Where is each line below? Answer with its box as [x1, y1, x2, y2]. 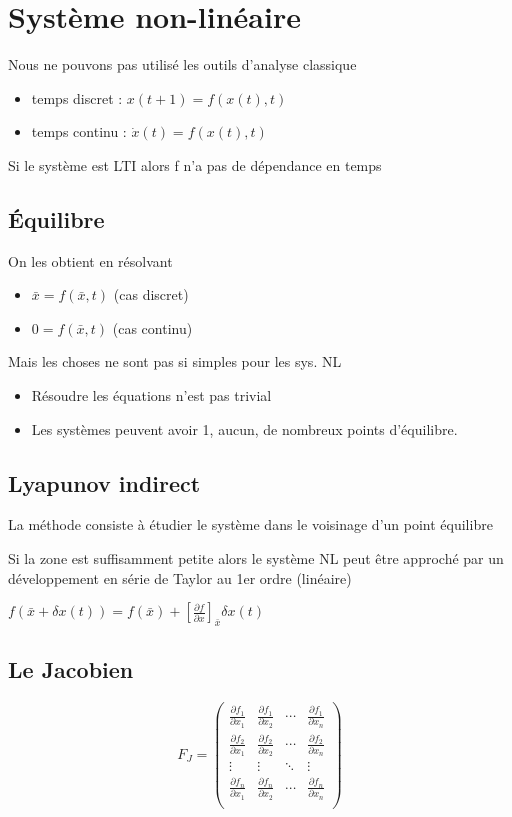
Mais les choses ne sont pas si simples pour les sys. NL [8, 351, 342, 372]
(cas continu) [112, 317, 193, 338]
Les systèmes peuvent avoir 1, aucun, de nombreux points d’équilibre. [31, 418, 458, 439]
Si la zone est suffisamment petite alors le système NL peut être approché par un [8, 548, 504, 569]
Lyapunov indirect [8, 467, 201, 498]
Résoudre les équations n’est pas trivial [31, 385, 272, 406]
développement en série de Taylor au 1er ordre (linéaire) [8, 567, 352, 588]
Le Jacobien [8, 654, 134, 685]
